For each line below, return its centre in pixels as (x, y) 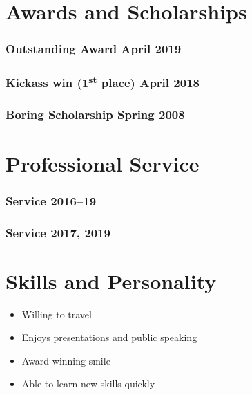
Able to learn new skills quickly (88, 384)
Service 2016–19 (51, 200)
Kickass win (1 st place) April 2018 (103, 82)
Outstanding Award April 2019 (94, 49)
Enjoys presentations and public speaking (109, 337)
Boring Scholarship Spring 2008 (95, 114)
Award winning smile (66, 360)
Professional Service (103, 163)
